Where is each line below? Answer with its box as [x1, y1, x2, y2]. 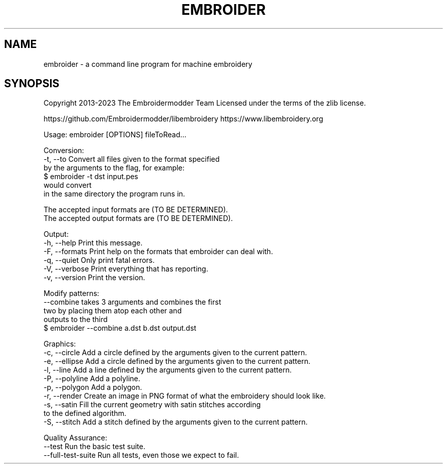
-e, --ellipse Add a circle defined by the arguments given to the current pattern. [43, 357, 311, 366]
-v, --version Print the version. [43, 273, 145, 282]
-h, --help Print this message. [43, 238, 143, 248]
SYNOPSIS [4, 77, 60, 90]
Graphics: [43, 339, 76, 349]
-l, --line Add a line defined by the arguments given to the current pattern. [43, 365, 292, 375]
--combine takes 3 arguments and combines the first [43, 298, 221, 307]
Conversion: [43, 146, 84, 155]
